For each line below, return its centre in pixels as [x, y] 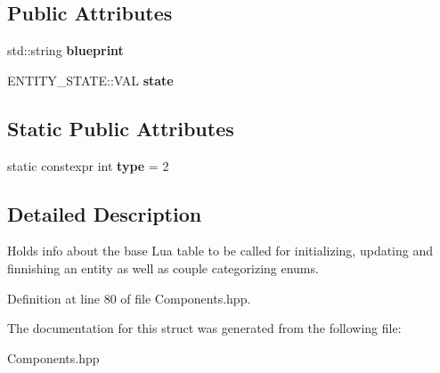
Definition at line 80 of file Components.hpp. [129, 298]
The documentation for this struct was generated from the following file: [204, 328]
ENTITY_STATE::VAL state [90, 80]
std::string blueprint [65, 50]
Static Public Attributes [121, 128]
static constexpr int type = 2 [88, 165]
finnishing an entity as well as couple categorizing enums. [163, 268]
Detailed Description [105, 213]
